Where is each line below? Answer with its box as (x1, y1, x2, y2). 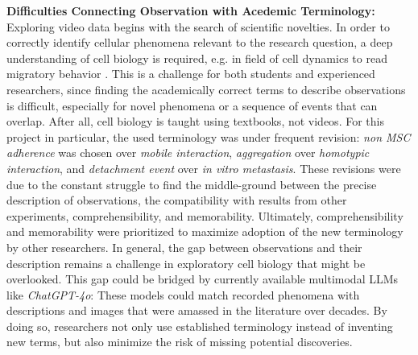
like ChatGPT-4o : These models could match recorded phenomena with (6, 286, 360, 303)
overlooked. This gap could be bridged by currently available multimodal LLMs (6, 270, 399, 287)
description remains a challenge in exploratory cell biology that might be (6, 254, 366, 271)
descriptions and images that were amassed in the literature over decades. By (6, 302, 387, 319)
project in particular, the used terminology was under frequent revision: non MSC (6, 128, 411, 145)
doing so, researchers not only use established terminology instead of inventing (6, 317, 393, 334)
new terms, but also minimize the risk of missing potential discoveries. (6, 333, 353, 350)
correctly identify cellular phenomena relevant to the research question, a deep (6, 34, 393, 51)
